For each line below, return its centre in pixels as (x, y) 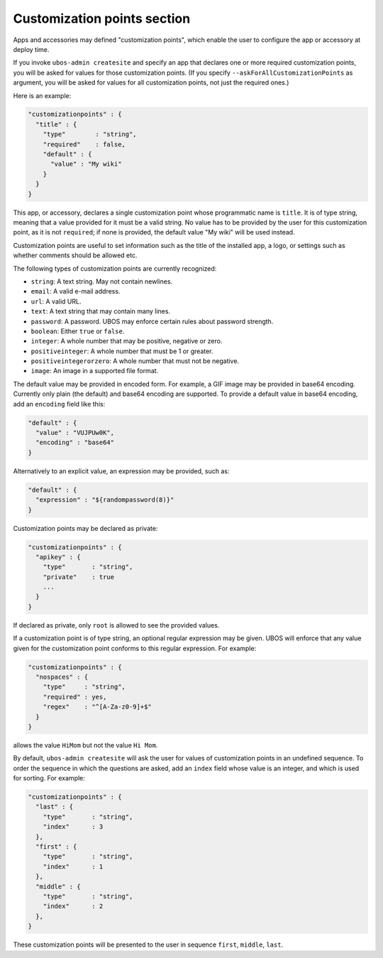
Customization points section (102, 18)
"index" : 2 (73, 906)
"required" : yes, (75, 697)
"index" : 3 (73, 827)
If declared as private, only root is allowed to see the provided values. (116, 625)
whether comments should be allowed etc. (75, 255)
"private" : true (79, 577)
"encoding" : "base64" (75, 443)
